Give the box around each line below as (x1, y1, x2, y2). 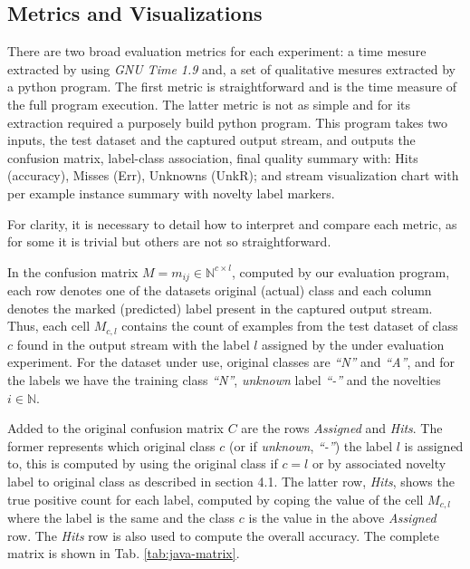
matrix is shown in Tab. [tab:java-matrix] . (7, 544, 240, 563)
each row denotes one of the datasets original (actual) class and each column (7, 281, 432, 300)
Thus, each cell (7, 316, 91, 335)
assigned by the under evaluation (262, 334, 445, 353)
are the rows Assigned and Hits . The (241, 419, 443, 438)
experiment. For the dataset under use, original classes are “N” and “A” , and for (7, 352, 455, 371)
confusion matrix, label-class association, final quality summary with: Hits (7, 148, 418, 167)
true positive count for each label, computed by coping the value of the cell (7, 489, 424, 508)
